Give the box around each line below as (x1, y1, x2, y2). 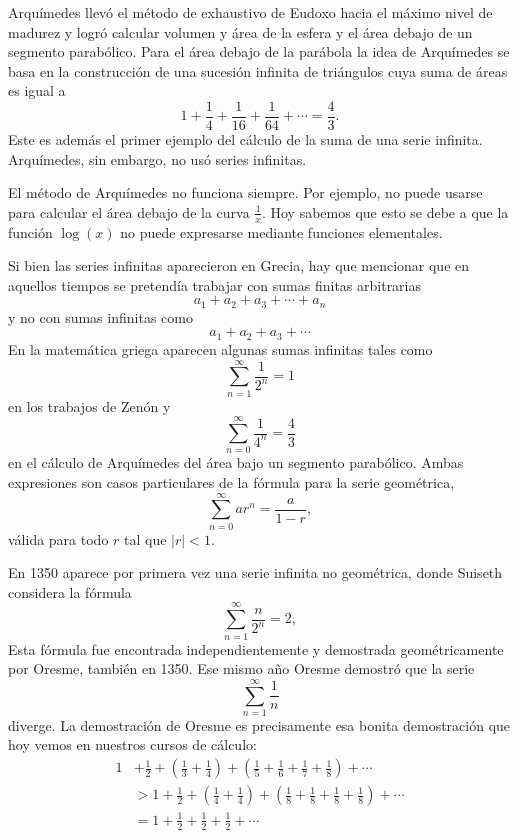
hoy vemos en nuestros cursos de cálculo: (8, 734, 257, 755)
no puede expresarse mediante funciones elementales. (120, 221, 443, 242)
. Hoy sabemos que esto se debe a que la (261, 201, 509, 222)
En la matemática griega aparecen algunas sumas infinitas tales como (8, 338, 433, 359)
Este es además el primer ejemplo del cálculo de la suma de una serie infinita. (8, 129, 483, 150)
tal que (124, 528, 167, 549)
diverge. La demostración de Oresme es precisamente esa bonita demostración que (8, 714, 511, 735)
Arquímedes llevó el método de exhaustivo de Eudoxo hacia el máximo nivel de (8, 2, 493, 22)
